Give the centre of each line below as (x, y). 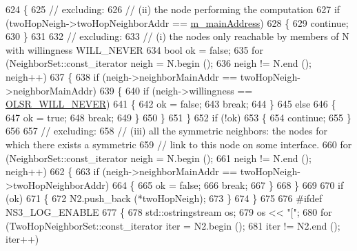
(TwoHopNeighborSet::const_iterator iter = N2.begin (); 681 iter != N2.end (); (173, 225)
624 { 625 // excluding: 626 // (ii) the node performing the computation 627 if (173, 9)
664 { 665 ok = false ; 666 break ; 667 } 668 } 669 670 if (228, 184)
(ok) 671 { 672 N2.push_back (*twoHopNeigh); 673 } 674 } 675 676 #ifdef (164, 198)
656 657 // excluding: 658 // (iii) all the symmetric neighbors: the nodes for (167, 131)
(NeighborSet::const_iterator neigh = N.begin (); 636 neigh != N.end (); (159, 63)
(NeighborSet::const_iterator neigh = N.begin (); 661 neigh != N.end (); (159, 158)
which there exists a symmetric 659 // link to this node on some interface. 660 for (179, 144)
